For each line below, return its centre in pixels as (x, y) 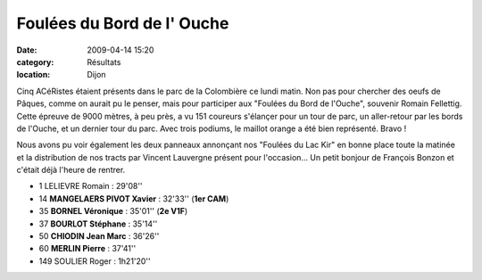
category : (35, 62)
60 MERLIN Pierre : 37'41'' (87, 249)
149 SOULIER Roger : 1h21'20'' (95, 261)
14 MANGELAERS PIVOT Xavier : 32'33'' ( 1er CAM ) (134, 198)
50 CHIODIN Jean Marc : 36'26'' (99, 236)
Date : (27, 50)
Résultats (104, 62)
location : (33, 75)
